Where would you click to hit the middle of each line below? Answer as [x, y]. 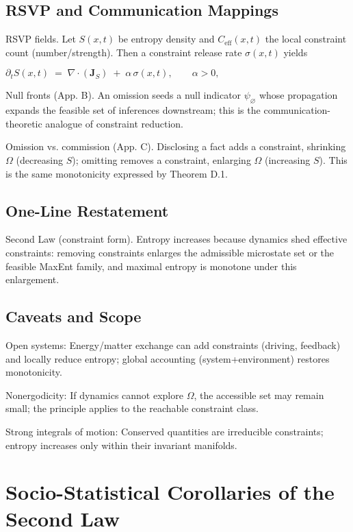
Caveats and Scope [74, 316]
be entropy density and [166, 39]
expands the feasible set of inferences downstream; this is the [133, 110]
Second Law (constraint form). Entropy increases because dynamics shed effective [176, 239]
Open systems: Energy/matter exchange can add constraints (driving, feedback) [173, 344]
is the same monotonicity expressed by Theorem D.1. [117, 173]
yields [296, 52]
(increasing [288, 159]
